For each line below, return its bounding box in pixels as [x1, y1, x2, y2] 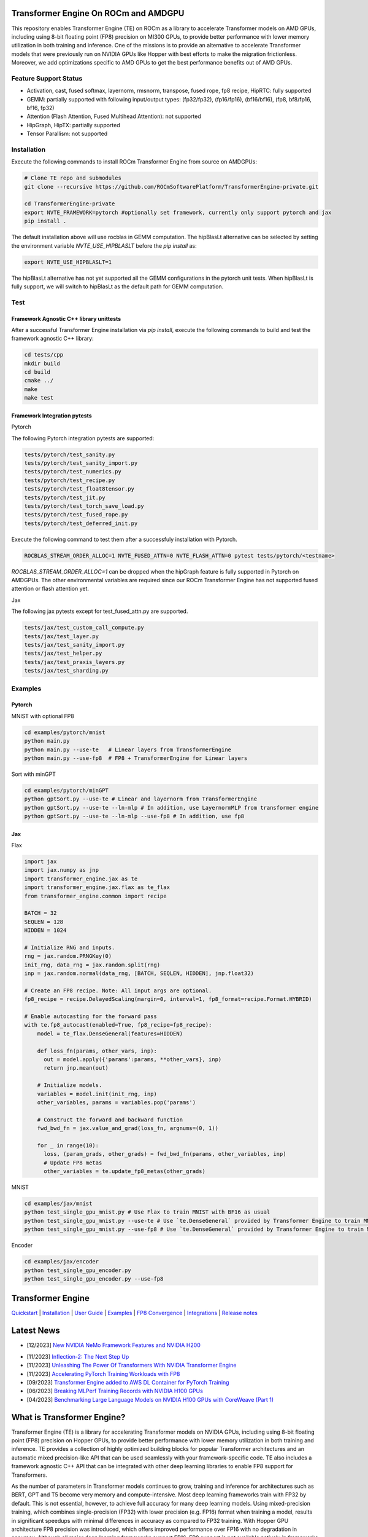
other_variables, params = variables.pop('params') [37, 1099, 196, 1106]
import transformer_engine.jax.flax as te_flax [24, 884, 170, 891]
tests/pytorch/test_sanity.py [24, 451, 115, 458]
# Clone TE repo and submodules [24, 175, 122, 181]
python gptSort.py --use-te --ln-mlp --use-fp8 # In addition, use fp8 [24, 813, 245, 820]
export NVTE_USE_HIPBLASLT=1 [24, 258, 112, 266]
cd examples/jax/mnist [24, 1200, 93, 1207]
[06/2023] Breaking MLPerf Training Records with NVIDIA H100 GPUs [26, 1387, 204, 1395]
